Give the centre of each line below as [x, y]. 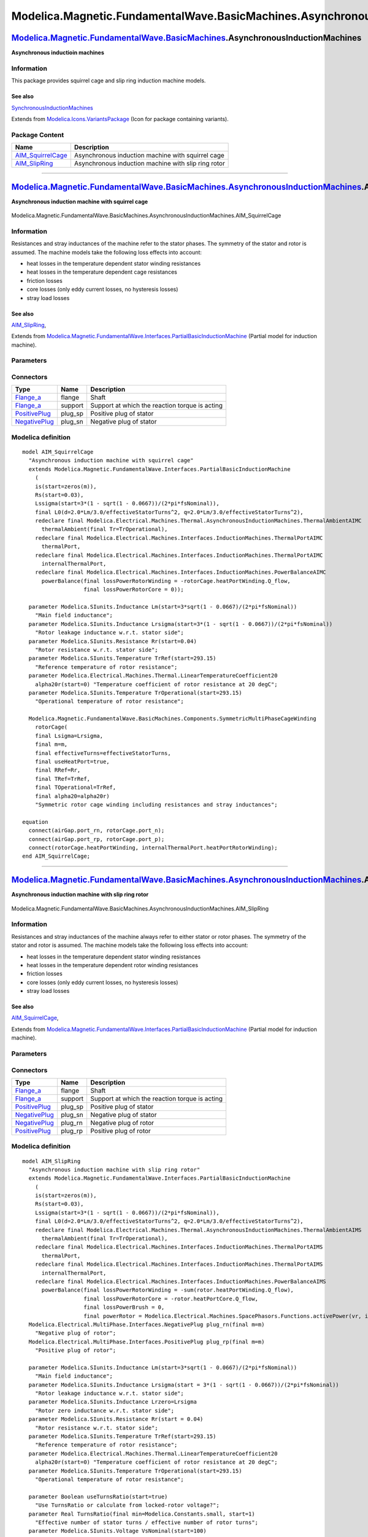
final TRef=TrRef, [63, 779]
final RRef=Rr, [58, 770]
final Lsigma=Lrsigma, [69, 736]
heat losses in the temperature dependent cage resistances [102, 272]
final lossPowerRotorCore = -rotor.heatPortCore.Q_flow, [171, 1298]
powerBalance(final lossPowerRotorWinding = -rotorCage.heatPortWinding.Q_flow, [166, 581]
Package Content [38, 135]
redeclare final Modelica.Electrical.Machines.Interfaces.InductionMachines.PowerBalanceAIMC [180, 572]
